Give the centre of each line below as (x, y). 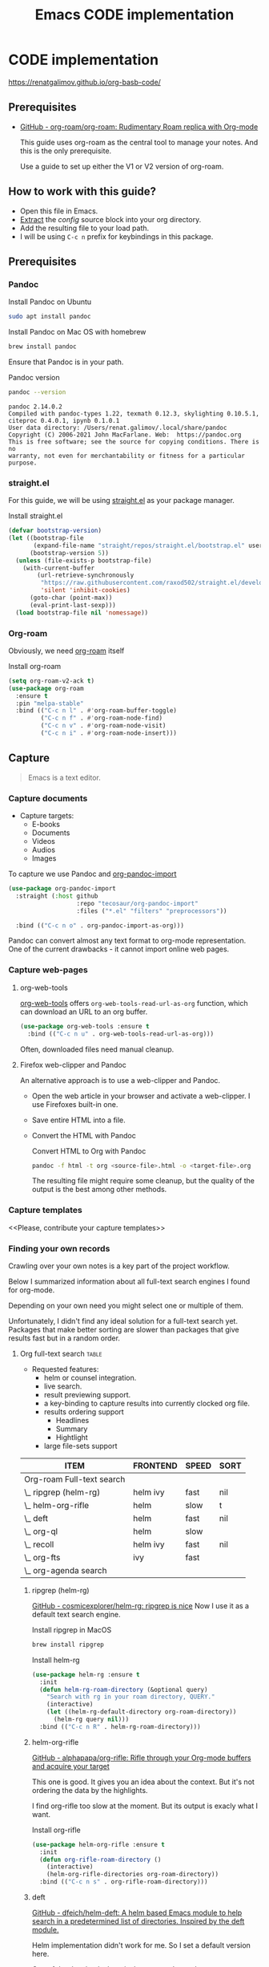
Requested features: (65, 1369)
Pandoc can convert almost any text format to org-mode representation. (127, 941)
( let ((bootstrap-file (46, 538)
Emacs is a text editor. (64, 777)
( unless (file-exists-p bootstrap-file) (84, 560)
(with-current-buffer (58, 568)
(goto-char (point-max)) (71, 598)
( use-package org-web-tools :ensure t (84, 1026)
